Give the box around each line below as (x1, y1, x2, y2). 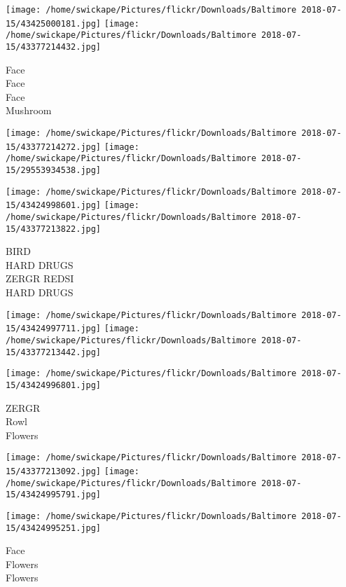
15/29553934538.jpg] (6, 165, 102, 175)
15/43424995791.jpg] (6, 490, 102, 500)
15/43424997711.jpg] (6, 324, 102, 334)
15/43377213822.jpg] (6, 223, 102, 234)
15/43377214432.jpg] (6, 41, 102, 52)
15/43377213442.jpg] (6, 347, 102, 357)
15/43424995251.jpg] (6, 523, 102, 533)
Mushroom (6, 103, 52, 118)
